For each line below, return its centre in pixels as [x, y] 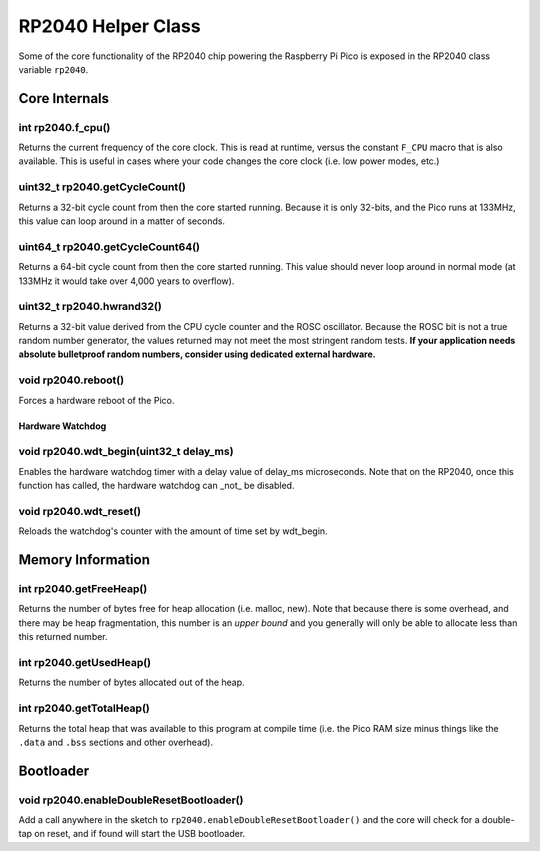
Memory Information [84, 560]
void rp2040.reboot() [71, 380]
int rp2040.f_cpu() [64, 127]
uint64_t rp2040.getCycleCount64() [109, 247]
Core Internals [64, 98]
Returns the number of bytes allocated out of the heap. [131, 682]
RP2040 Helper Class [109, 26]
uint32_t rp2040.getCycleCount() [102, 187]
